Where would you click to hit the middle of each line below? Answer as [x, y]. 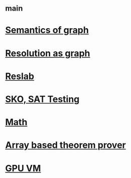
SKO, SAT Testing [42, 99]
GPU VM [23, 168]
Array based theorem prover [66, 145]
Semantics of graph [47, 30]
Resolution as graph [48, 53]
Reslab [20, 76]
